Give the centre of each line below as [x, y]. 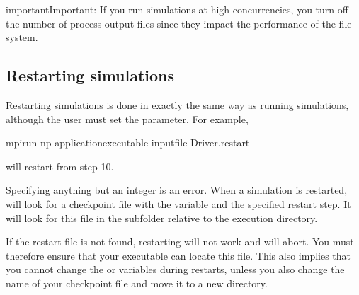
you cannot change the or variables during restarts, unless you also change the [175, 269]
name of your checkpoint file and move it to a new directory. [137, 283]
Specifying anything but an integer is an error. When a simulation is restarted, [177, 190]
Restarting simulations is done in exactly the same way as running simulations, [177, 104]
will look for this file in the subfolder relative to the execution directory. [162, 218]
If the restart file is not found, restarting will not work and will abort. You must [180, 242]
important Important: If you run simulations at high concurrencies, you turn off [177, 9]
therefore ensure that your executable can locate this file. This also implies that [178, 255]
